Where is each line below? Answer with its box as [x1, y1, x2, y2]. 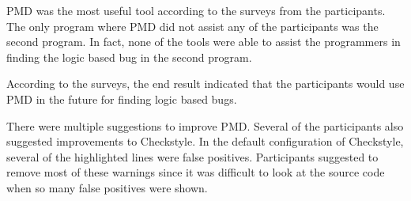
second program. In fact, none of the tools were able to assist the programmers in [6, 33, 401, 50]
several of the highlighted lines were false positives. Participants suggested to [6, 148, 379, 165]
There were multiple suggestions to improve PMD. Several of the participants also [6, 117, 404, 134]
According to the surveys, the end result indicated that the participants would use [6, 75, 405, 92]
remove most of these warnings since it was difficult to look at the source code [6, 164, 385, 180]
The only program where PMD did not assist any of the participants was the [6, 17, 379, 34]
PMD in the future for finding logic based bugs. [6, 90, 237, 107]
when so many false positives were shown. [6, 179, 208, 195]
